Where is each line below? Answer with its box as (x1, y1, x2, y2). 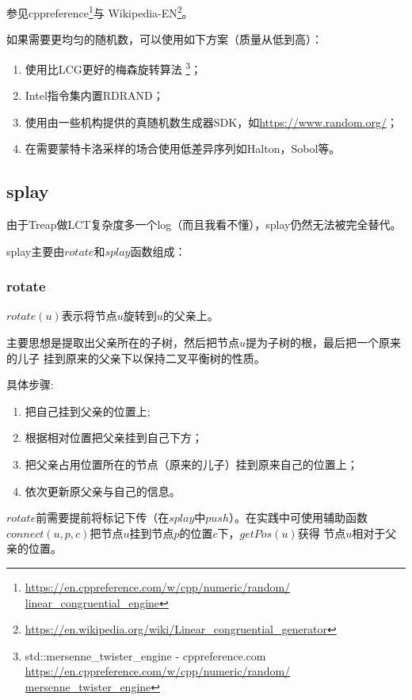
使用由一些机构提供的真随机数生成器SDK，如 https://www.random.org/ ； (25, 113, 398, 130)
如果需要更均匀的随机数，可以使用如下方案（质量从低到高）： (6, 31, 322, 48)
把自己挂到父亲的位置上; (25, 402, 151, 419)
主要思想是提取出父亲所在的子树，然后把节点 (6, 334, 239, 351)
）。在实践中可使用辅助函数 (229, 509, 368, 526)
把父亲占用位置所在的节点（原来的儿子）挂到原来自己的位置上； (25, 456, 358, 473)
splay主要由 (6, 242, 65, 259)
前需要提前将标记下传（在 (36, 509, 170, 526)
